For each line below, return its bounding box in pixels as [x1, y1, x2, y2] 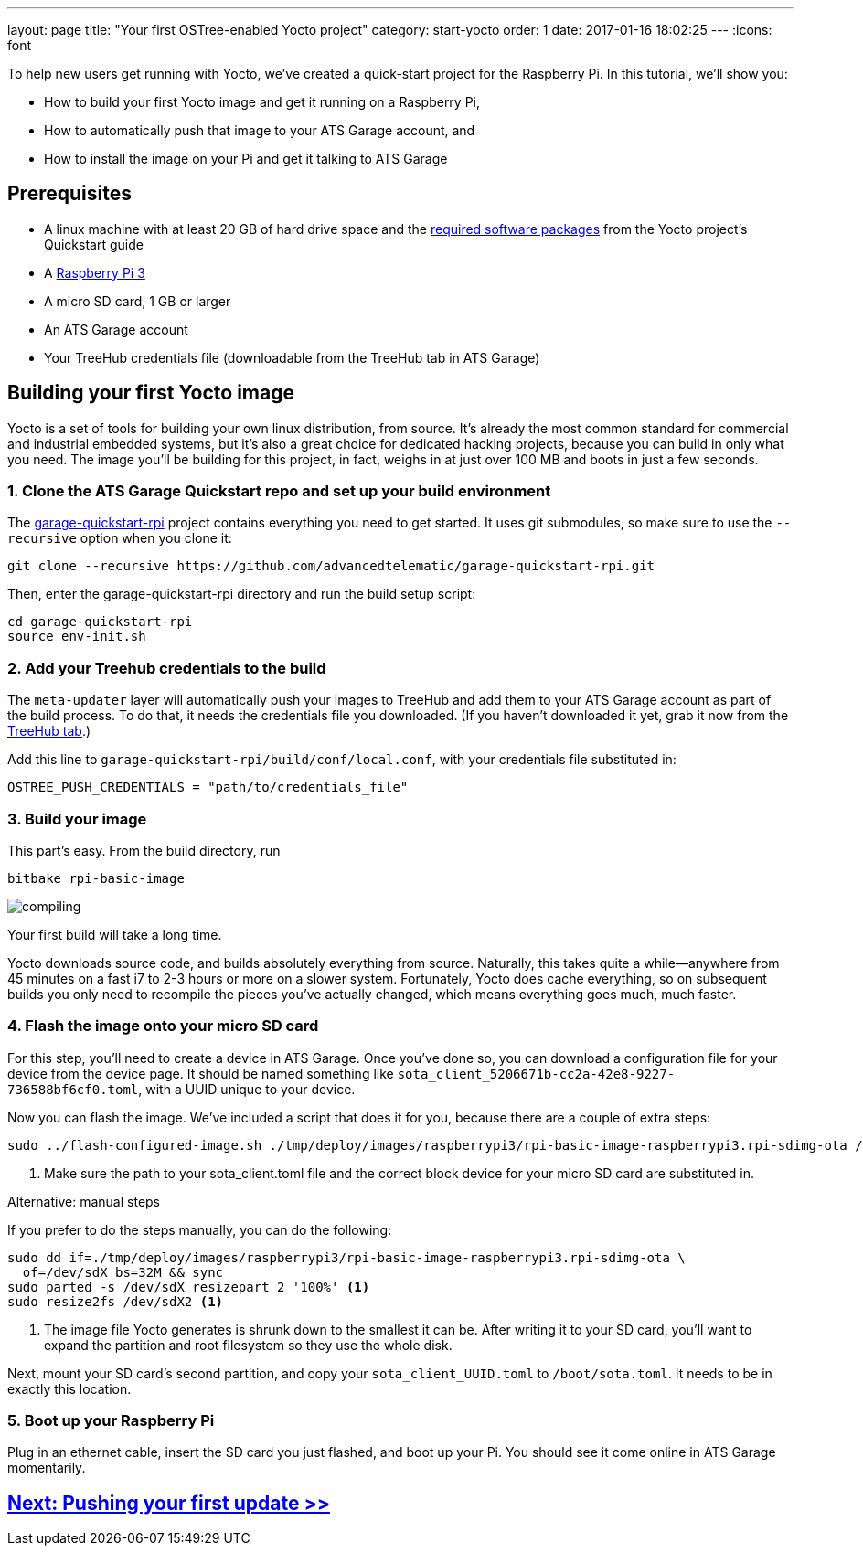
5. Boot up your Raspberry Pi [7, 1411, 215, 1431]
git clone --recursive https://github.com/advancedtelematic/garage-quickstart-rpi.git [7, 558, 655, 574]
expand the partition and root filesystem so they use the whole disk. [44, 1336, 453, 1353]
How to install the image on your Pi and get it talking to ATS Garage [44, 151, 448, 166]
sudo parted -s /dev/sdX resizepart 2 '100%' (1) [7, 1279, 370, 1294]
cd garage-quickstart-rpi [7, 614, 193, 630]
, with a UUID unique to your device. [138, 1080, 356, 1097]
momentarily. [7, 1460, 86, 1476]
